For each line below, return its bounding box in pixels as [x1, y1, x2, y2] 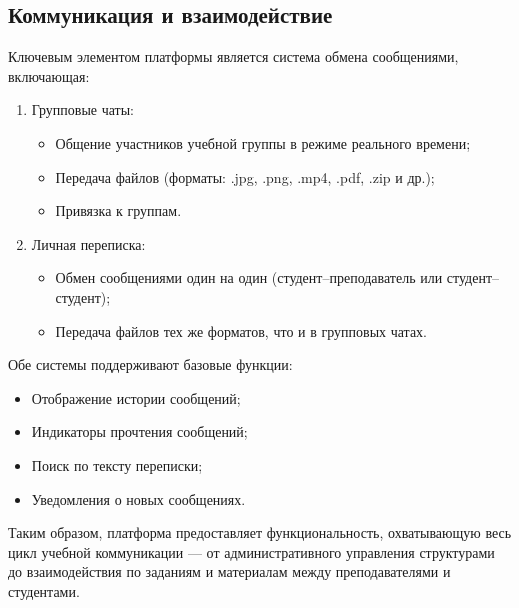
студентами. [8, 580, 80, 601]
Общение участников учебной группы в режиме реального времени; [55, 132, 471, 153]
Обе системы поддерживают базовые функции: [8, 354, 293, 375]
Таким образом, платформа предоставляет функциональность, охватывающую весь [8, 522, 512, 543]
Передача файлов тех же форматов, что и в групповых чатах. [55, 320, 427, 341]
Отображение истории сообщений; [31, 387, 241, 408]
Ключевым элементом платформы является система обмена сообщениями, [8, 46, 459, 67]
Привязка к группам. [55, 200, 182, 221]
